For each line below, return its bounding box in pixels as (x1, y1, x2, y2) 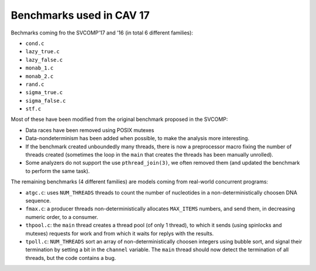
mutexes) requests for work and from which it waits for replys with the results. (25, 230, 214, 237)
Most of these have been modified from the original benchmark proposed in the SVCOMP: (11, 116, 228, 123)
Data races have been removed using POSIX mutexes (25, 126, 154, 134)
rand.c (25, 81, 44, 88)
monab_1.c (25, 65, 54, 71)
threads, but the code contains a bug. (25, 254, 116, 261)
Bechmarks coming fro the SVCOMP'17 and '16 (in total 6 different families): (11, 29, 193, 36)
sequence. (25, 197, 51, 204)
